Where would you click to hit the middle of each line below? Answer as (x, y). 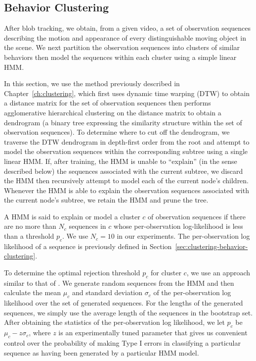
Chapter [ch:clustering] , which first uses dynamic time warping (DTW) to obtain (127, 93)
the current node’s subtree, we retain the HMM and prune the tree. (106, 200)
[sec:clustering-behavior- (212, 246)
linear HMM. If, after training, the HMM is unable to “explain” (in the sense (121, 161)
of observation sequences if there (197, 216)
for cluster (166, 273)
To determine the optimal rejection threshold (72, 273)
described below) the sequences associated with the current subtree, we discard (124, 171)
